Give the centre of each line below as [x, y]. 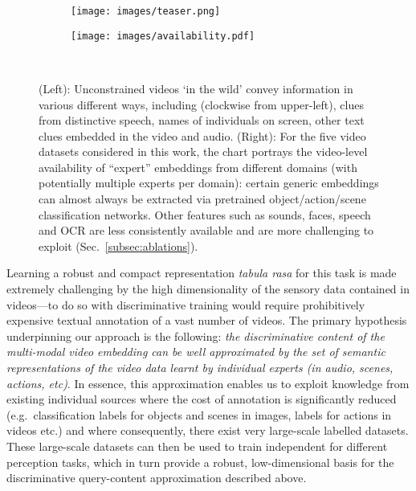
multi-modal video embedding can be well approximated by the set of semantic [196, 352]
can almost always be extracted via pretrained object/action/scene [202, 199]
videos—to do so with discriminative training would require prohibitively [186, 304]
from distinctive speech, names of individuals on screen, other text [202, 120]
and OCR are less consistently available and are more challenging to [206, 230]
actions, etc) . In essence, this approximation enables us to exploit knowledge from [208, 383]
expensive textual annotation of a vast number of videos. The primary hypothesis [207, 320]
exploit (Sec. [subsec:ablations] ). [118, 245]
